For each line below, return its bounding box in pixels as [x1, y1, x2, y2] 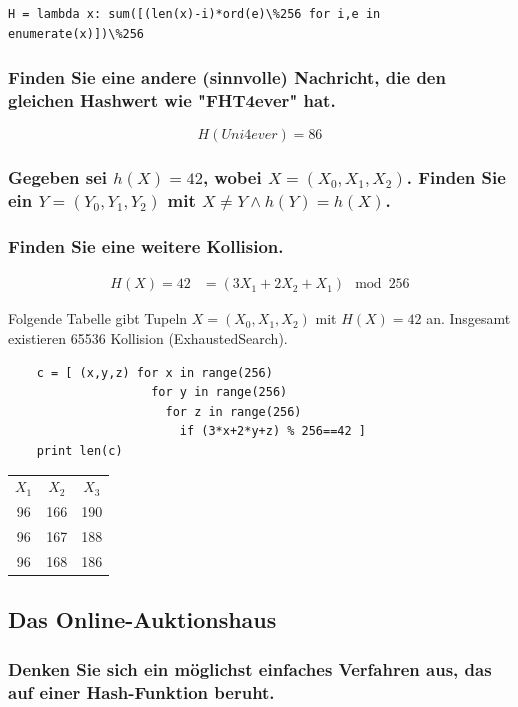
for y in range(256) [151, 385, 288, 400]
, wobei [202, 165, 262, 190]
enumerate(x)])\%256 [8, 26, 145, 41]
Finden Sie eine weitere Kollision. [8, 234, 284, 259]
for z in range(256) [165, 404, 302, 419]
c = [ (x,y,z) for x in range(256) [36, 365, 273, 380]
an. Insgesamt [426, 308, 511, 329]
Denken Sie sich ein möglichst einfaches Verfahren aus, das [8, 656, 492, 681]
